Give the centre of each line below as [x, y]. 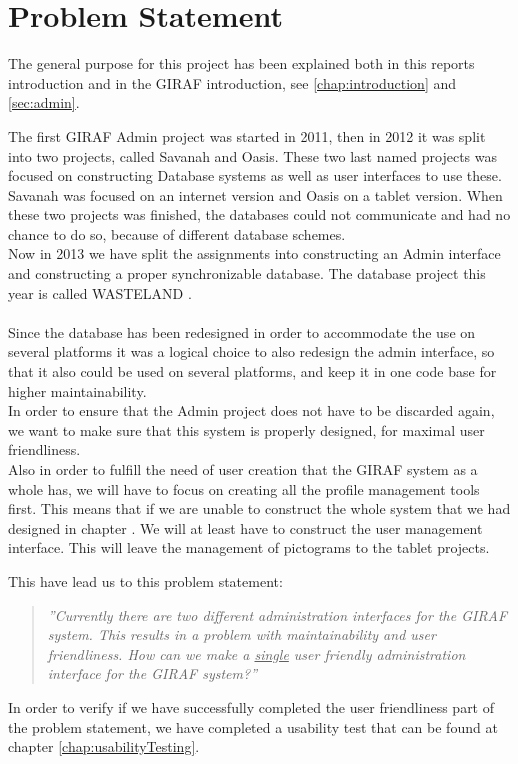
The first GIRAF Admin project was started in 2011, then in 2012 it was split [247, 135]
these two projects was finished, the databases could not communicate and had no [259, 214]
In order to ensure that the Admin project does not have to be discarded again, [251, 410]
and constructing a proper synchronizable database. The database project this [247, 273]
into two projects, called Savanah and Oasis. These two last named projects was [253, 155]
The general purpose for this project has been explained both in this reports [241, 63]
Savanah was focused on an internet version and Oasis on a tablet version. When [255, 194]
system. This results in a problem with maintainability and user [241, 634]
